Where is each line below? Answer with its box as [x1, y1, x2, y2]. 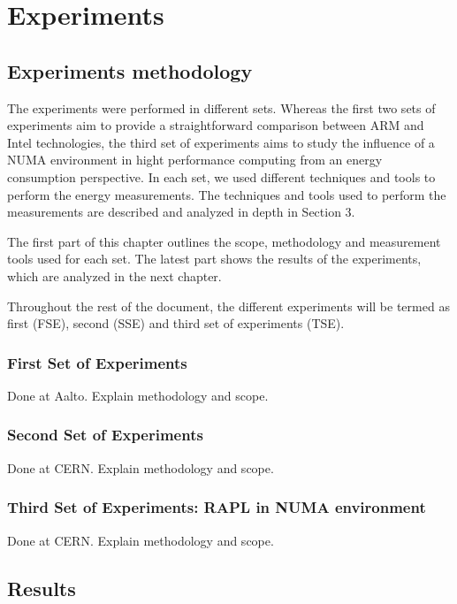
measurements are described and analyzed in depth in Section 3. [7, 203, 355, 221]
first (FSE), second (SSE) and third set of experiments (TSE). [7, 314, 345, 333]
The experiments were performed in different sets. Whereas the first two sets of [7, 98, 436, 117]
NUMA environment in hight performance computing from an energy [7, 150, 383, 169]
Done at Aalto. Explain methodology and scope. [7, 386, 269, 404]
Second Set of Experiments [7, 424, 203, 446]
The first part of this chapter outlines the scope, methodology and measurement [7, 232, 441, 250]
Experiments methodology [7, 57, 253, 84]
